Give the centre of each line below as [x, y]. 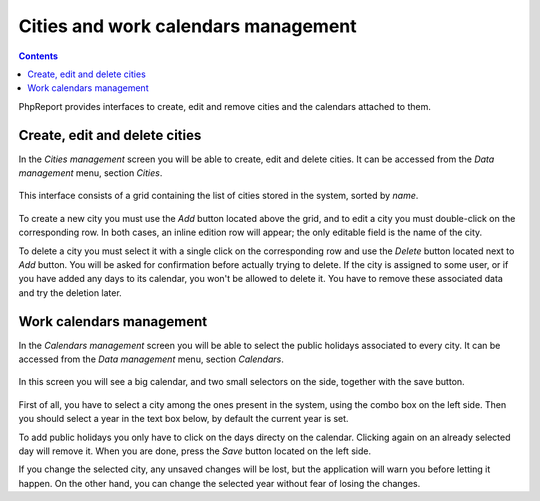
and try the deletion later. [70, 292]
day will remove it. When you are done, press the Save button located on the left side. [195, 451]
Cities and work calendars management [187, 26]
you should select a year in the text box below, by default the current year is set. [183, 419]
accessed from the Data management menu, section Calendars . [151, 359]
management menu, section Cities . [90, 173]
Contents [38, 56]
